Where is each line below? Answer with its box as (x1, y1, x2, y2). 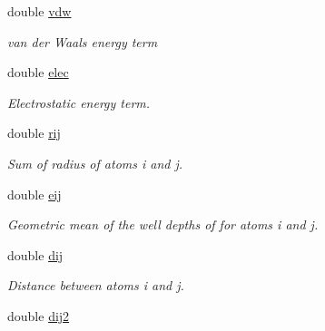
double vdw (7, 2, 72, 20)
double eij (7, 184, 62, 203)
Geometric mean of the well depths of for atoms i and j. (7, 215, 319, 234)
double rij (7, 123, 61, 142)
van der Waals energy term (7, 32, 158, 51)
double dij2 (7, 306, 70, 325)
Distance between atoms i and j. (7, 276, 184, 295)
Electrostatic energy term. (7, 92, 151, 112)
